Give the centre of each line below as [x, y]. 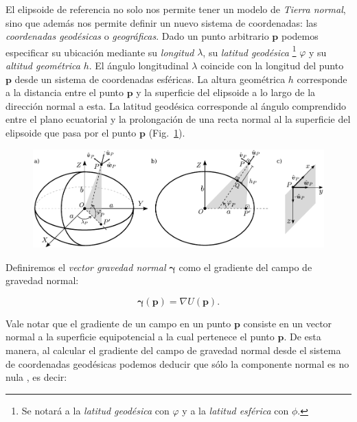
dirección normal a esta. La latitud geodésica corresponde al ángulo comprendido [176, 105]
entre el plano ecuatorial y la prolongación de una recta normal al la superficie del [178, 119]
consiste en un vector [288, 323]
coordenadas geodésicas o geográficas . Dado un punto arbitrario [137, 36]
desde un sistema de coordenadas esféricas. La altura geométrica [150, 79]
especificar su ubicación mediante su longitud [100, 52]
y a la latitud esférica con [235, 410]
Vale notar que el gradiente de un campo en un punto [118, 323]
